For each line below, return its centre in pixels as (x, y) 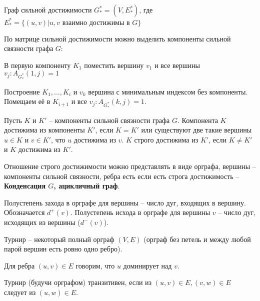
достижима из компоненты (44, 130)
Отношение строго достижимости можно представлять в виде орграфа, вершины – (130, 166)
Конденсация (25, 186)
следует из (20, 292)
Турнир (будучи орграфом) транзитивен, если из (78, 282)
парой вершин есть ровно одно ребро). (63, 249)
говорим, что (95, 265)
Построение (22, 91)
